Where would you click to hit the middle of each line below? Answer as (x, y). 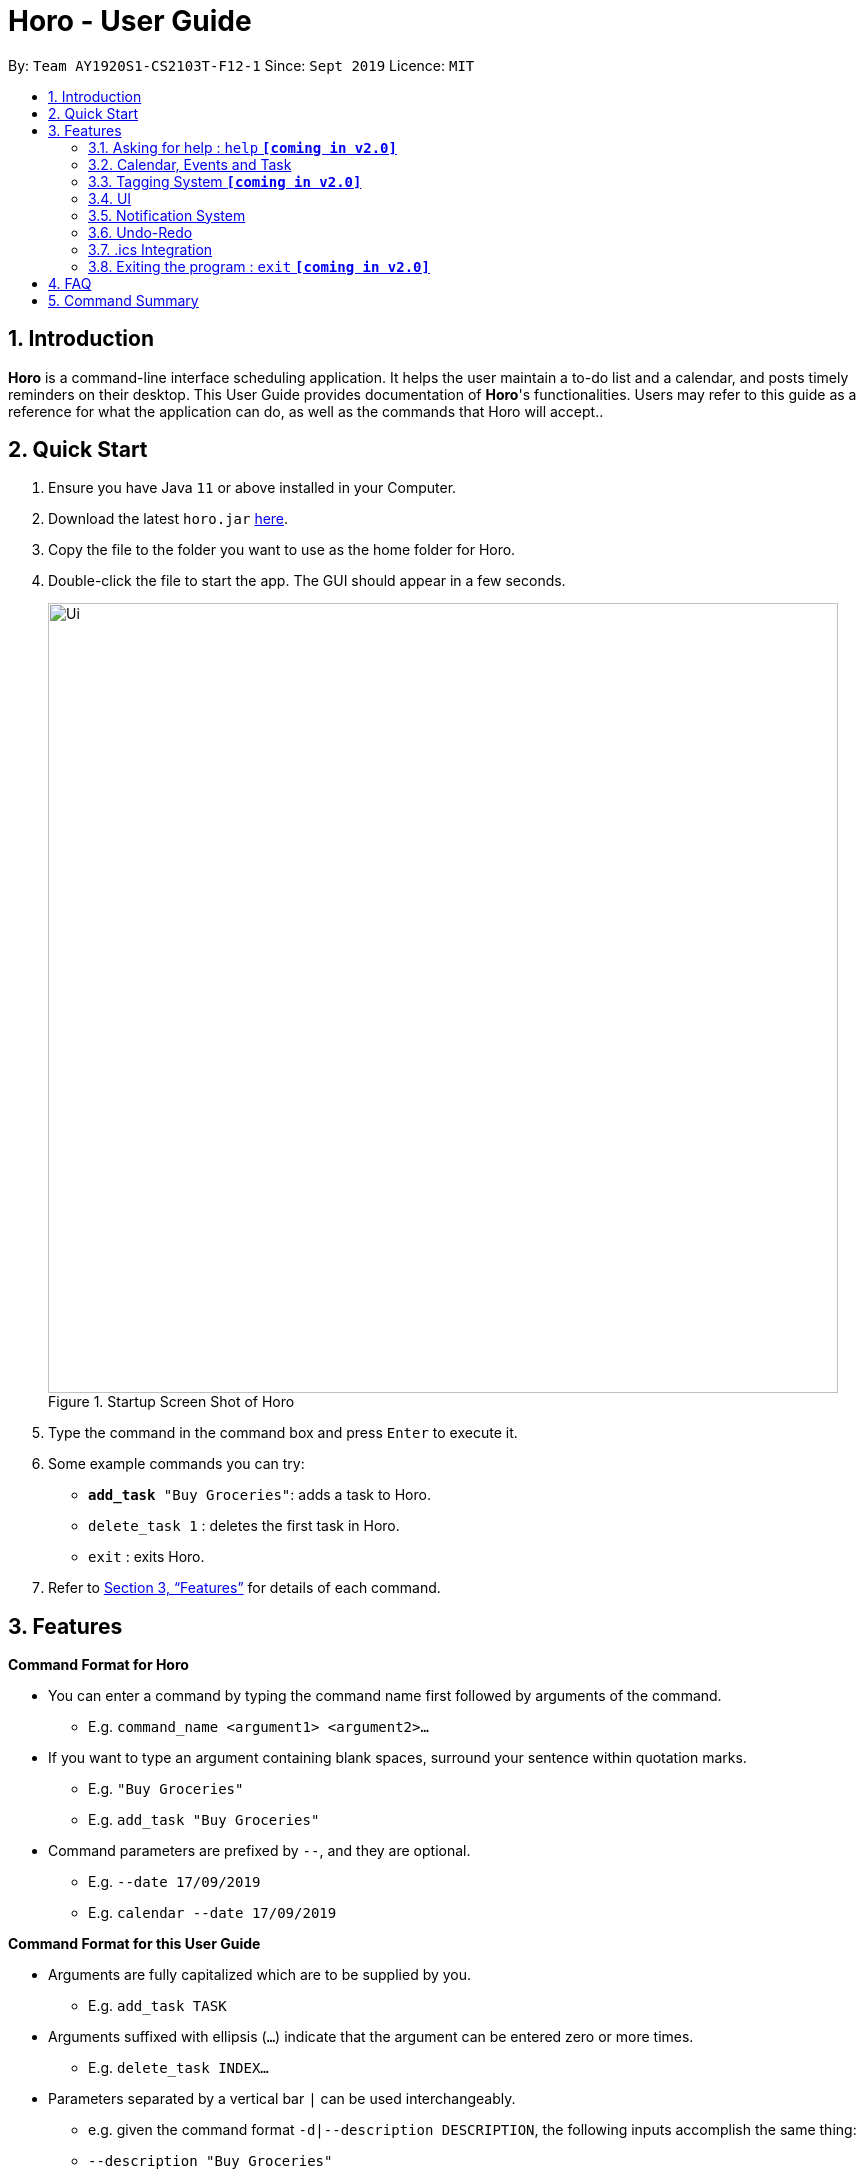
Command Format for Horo (98, 1665)
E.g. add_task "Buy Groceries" (204, 1820)
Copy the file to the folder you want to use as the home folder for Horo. (282, 550)
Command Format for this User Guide (134, 1944)
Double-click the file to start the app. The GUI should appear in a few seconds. (307, 581)
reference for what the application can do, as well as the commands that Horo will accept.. (306, 411)
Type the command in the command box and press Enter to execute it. (283, 1433)
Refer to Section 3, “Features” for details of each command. (244, 1588)
